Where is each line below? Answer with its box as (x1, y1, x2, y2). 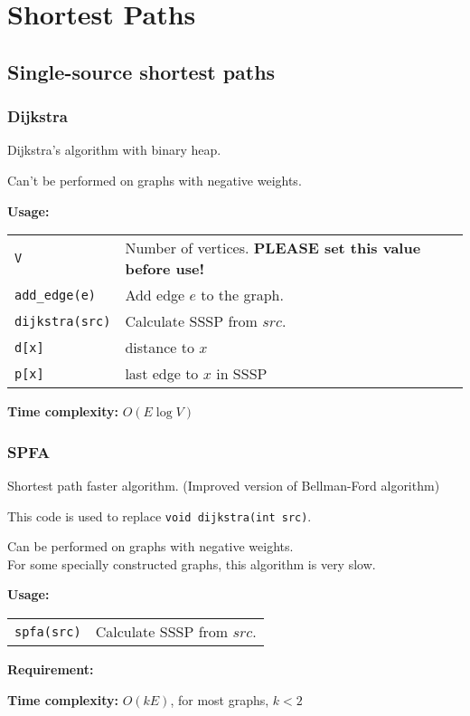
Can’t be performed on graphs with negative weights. (7, 170, 302, 189)
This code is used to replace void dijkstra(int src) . (7, 506, 312, 525)
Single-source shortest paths (7, 57, 276, 85)
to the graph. (201, 284, 284, 306)
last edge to (125, 363, 199, 385)
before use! (125, 258, 205, 280)
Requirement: (7, 660, 94, 678)
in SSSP (216, 363, 268, 385)
